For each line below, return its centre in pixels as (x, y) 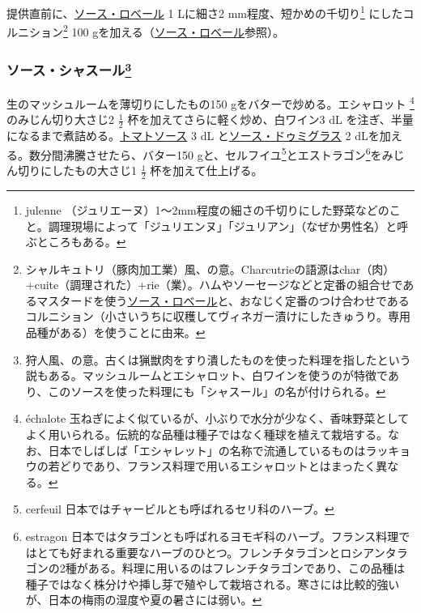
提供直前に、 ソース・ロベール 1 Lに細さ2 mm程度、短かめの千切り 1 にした (205, 12)
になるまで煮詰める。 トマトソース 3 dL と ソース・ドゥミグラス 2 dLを (193, 136)
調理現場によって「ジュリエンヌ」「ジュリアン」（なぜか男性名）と (223, 226)
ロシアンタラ (374, 552)
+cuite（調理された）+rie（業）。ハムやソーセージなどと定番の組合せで (214, 285)
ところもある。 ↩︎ (81, 242)
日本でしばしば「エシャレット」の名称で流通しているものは (207, 450)
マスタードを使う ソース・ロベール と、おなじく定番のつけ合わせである (223, 300)
